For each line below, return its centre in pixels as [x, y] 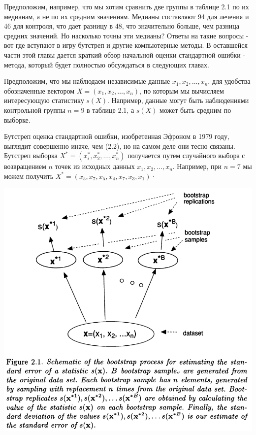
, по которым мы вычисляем [182, 90]
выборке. [17, 119]
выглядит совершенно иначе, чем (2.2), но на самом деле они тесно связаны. [120, 146]
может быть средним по [195, 110]
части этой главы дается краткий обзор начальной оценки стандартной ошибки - [125, 54]
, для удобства [229, 81]
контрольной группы [35, 110]
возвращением [25, 166]
